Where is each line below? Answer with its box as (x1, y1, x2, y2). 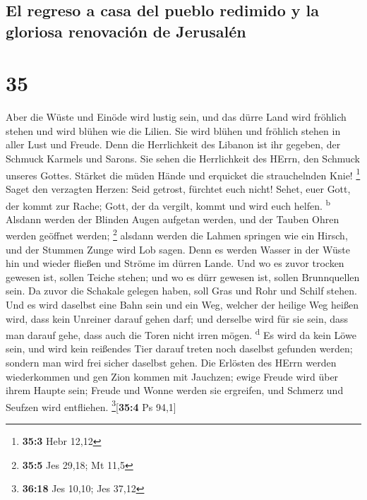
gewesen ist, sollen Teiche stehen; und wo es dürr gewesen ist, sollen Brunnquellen (6, 269, 360, 284)
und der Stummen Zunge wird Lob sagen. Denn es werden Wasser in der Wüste (6, 242, 350, 256)
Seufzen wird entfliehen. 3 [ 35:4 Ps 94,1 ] (6, 397, 176, 414)
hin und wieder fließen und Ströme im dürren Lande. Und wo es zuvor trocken (6, 256, 344, 270)
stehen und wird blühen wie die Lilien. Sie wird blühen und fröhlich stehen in (6, 123, 341, 138)
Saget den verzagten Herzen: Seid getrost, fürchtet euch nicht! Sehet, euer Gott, (6, 181, 351, 196)
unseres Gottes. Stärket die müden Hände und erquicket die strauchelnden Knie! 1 (6, 165, 361, 182)
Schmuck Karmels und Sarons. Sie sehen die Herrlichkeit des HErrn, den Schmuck (6, 151, 361, 166)
